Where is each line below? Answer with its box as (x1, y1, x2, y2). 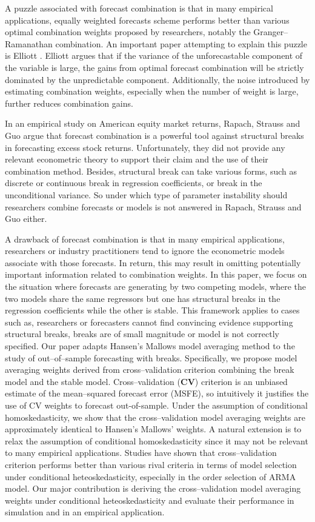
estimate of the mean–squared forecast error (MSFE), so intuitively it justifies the (5, 387, 309, 400)
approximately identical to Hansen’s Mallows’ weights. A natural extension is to (5, 423, 302, 435)
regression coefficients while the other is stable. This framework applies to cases (5, 304, 300, 316)
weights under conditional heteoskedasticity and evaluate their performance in (5, 494, 294, 506)
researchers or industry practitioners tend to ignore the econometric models (5, 244, 285, 257)
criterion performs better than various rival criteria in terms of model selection (5, 458, 297, 470)
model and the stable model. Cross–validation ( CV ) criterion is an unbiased (5, 375, 288, 387)
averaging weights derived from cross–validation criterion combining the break (5, 363, 294, 376)
